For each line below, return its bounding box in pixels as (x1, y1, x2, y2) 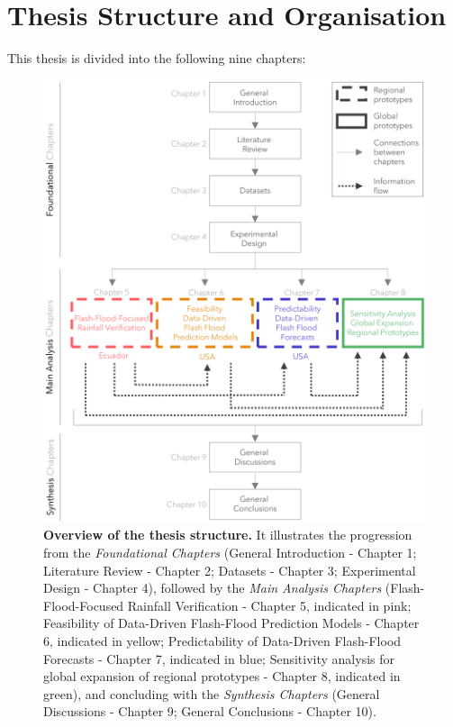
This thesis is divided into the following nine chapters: (7, 49, 306, 68)
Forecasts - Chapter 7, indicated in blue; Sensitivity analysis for (43, 649, 394, 668)
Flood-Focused (43, 595, 124, 614)
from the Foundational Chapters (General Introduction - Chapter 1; (43, 543, 417, 562)
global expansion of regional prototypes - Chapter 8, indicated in (43, 667, 401, 686)
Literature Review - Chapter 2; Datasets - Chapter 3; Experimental (43, 560, 416, 579)
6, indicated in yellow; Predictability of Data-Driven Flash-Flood (43, 632, 402, 650)
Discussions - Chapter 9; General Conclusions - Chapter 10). (43, 702, 376, 721)
